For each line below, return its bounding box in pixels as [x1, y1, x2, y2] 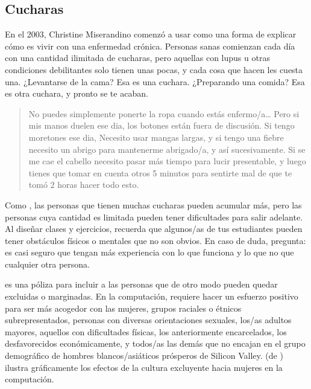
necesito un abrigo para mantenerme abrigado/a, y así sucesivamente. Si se [28, 143, 306, 155]
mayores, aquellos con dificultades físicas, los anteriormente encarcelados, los [5, 325, 287, 338]
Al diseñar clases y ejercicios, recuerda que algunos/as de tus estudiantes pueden [5, 222, 303, 235]
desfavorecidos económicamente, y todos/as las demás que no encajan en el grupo [5, 337, 306, 350]
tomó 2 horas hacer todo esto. [28, 178, 139, 191]
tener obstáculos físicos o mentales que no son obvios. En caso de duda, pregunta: [5, 234, 306, 246]
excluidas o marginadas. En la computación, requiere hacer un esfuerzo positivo [5, 290, 298, 303]
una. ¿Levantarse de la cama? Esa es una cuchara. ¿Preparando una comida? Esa [5, 75, 305, 88]
